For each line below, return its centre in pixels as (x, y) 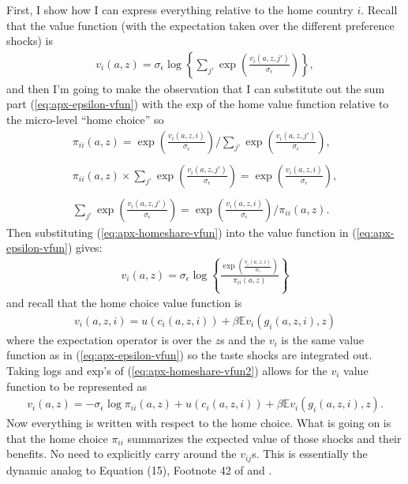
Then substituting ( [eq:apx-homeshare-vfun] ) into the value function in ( (182, 232)
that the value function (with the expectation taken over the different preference (200, 25)
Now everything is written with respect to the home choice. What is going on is (199, 423)
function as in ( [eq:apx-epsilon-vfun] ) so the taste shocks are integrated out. (189, 355)
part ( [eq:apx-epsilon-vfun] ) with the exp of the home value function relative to (198, 104)
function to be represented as (77, 386)
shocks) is (30, 41)
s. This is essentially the (310, 454)
